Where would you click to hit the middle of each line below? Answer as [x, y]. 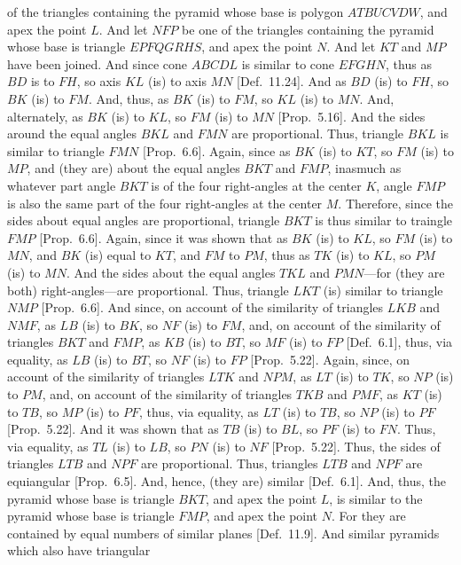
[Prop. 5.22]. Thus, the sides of [356, 446]
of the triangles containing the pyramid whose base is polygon [176, 12]
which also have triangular [79, 550]
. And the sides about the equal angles [171, 272]
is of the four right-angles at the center [256, 185]
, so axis [99, 81]
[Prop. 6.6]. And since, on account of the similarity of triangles [212, 307]
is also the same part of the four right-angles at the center [165, 203]
